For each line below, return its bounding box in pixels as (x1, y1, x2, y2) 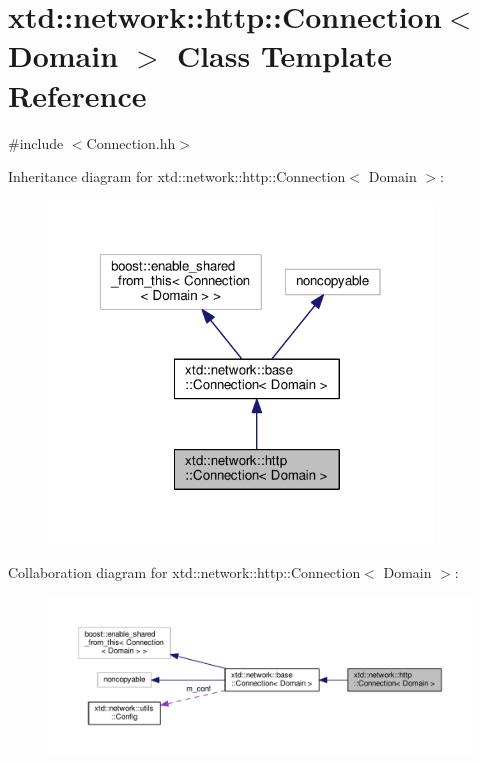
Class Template (176, 35, 392, 76)
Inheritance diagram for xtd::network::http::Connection (8, 166, 346, 187)
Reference (8, 74, 147, 115)
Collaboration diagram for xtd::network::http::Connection (8, 562, 361, 583)
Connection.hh (86, 132, 176, 153)
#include (8, 132, 64, 153)
